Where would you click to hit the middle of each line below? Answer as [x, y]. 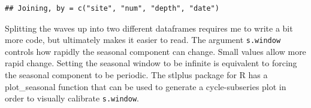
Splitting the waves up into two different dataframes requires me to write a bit [149, 28]
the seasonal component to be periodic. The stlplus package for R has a [136, 75]
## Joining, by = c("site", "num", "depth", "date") [112, 8]
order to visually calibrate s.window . [72, 98]
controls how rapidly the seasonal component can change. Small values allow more [155, 51]
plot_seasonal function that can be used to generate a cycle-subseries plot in [146, 86]
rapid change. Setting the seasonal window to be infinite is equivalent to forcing [151, 63]
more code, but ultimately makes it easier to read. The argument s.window [143, 40]
